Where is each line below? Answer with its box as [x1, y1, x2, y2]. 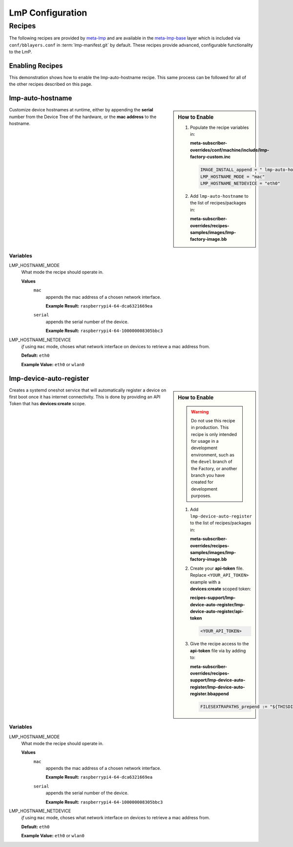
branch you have [191, 473, 225, 478]
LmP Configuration [9, 7, 87, 18]
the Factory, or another [191, 465, 237, 471]
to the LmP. [9, 49, 32, 55]
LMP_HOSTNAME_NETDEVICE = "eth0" [200, 181, 280, 186]
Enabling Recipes [9, 62, 63, 70]
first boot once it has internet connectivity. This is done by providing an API [9, 394, 161, 400]
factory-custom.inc [190, 154, 231, 160]
